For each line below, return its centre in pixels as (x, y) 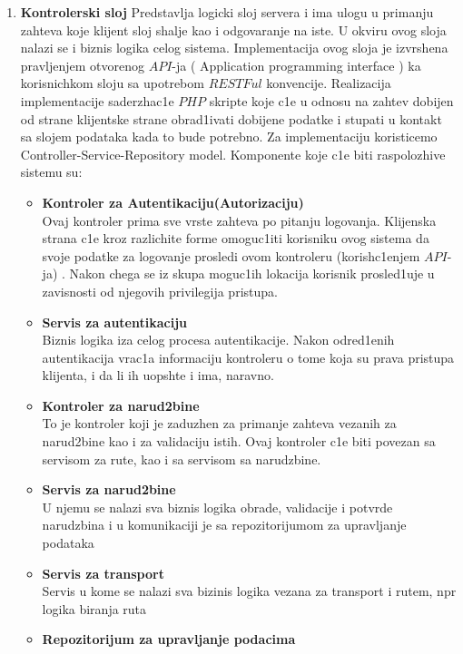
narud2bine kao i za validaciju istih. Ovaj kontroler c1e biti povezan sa (239, 441)
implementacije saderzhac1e (97, 100)
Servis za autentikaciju (115, 322)
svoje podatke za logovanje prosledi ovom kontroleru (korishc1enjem (231, 255)
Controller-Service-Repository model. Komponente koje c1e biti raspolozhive (233, 154)
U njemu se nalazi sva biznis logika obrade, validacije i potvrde (217, 507)
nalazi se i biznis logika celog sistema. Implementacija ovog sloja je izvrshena (234, 48)
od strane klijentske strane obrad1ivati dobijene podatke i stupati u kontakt (231, 118)
